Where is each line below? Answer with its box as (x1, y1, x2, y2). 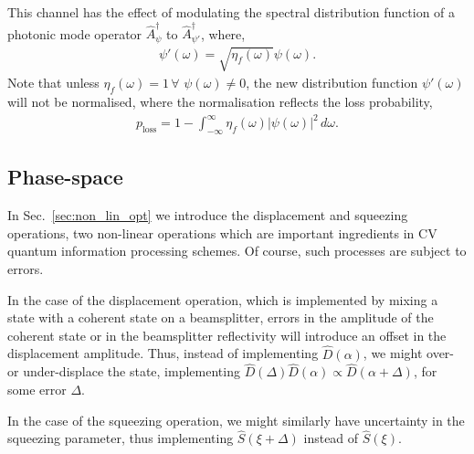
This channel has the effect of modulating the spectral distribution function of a (7, 3, 456, 21)
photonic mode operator (7, 24, 142, 43)
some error (7, 380, 67, 399)
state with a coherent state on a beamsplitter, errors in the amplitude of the (7, 308, 434, 327)
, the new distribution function (246, 73, 418, 92)
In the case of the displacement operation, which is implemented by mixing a (7, 290, 438, 309)
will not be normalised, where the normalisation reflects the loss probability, (7, 92, 433, 111)
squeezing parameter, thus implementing (7, 428, 234, 448)
